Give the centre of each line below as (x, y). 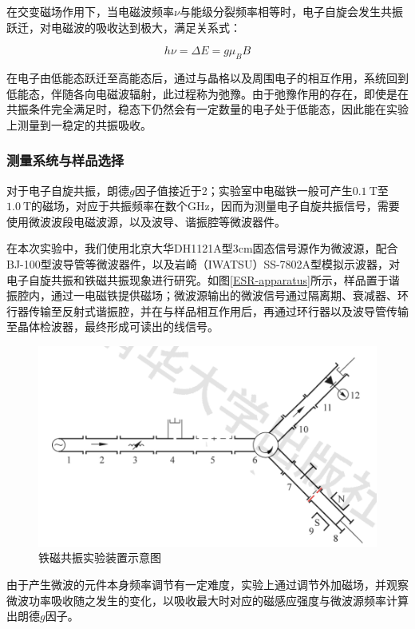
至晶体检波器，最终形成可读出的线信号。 (113, 326)
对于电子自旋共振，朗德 (68, 190)
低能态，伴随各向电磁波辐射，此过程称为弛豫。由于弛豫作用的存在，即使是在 (207, 93)
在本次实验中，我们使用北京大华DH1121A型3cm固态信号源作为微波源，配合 (202, 248)
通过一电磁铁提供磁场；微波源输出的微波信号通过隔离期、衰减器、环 (229, 295)
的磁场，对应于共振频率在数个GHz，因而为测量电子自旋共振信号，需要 (215, 206)
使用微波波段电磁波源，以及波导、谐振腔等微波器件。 (146, 221)
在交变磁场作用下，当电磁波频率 (90, 11)
